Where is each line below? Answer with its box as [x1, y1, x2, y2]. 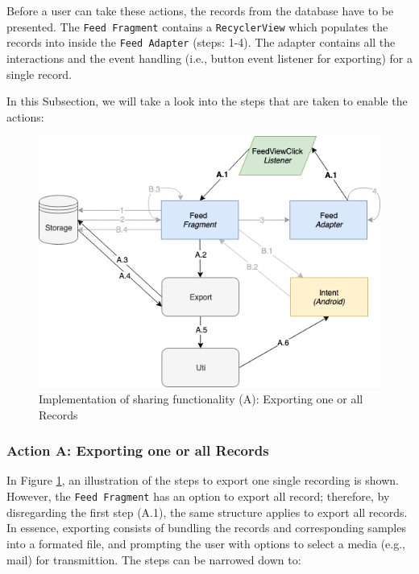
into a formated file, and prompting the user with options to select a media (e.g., [6, 535, 406, 551]
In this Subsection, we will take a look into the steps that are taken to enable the [6, 93, 408, 109]
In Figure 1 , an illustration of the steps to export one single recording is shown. [6, 472, 399, 489]
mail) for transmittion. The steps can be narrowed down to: [6, 551, 301, 568]
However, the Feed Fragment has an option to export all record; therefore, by [6, 488, 390, 505]
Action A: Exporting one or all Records [6, 440, 269, 460]
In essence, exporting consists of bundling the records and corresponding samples [6, 519, 406, 536]
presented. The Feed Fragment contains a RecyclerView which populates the [6, 18, 388, 35]
